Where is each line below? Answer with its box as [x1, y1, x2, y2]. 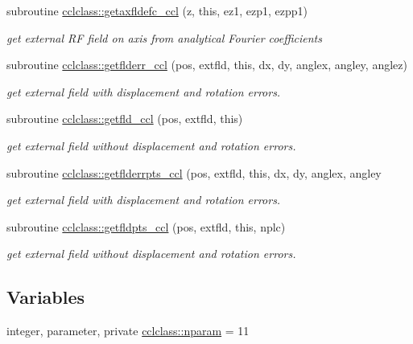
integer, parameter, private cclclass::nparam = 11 [6, 322, 250, 339]
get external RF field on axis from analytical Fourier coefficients [6, 29, 322, 46]
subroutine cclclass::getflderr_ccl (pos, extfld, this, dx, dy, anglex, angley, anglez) [6, 56, 407, 73]
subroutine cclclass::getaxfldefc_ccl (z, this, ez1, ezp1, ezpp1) [6, 2, 308, 18]
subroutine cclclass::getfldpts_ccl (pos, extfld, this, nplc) [6, 218, 286, 235]
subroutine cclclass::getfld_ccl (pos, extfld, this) [6, 110, 243, 127]
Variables [6, 285, 85, 309]
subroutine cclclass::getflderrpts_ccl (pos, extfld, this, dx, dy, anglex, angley [6, 164, 382, 181]
